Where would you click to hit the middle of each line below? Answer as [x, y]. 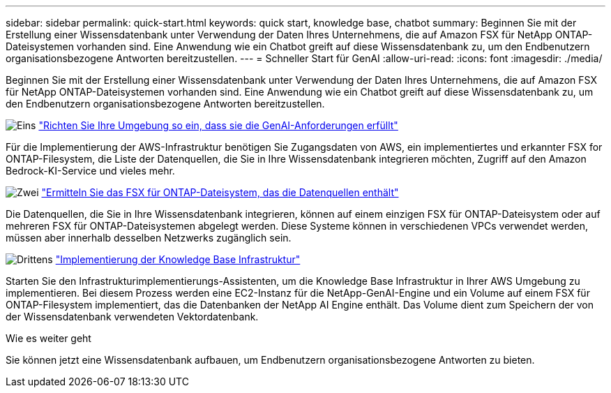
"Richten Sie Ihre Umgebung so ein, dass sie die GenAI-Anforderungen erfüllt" [218, 125]
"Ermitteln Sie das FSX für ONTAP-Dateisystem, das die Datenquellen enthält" [220, 192]
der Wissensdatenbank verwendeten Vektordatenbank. [132, 317]
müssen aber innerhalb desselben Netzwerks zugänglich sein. [149, 238]
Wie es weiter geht [48, 338]
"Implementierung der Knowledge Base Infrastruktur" [178, 259]
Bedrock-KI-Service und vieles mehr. [90, 171]
